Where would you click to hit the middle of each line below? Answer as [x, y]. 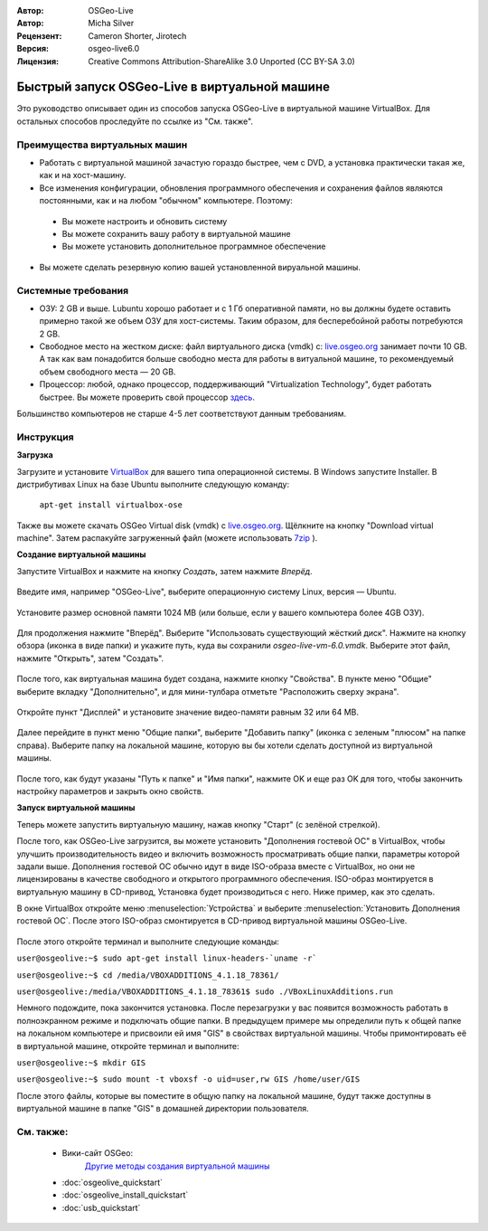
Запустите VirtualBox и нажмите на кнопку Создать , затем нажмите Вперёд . [164, 571]
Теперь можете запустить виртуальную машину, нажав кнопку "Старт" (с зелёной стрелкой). [198, 824]
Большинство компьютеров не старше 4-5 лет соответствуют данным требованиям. [182, 413]
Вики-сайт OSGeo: [98, 1153]
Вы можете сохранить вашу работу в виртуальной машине [176, 233]
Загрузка [35, 455]
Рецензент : [39, 35]
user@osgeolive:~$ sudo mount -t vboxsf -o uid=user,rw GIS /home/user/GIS [188, 1079]
